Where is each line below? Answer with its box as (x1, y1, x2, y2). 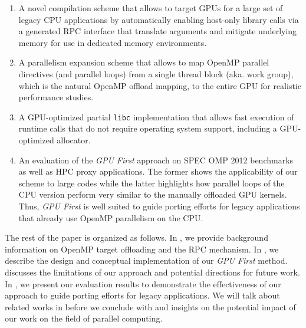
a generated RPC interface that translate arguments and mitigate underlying (18, 25, 297, 37)
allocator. (57, 134, 91, 146)
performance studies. (18, 91, 94, 103)
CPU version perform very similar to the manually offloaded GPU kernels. (18, 188, 287, 201)
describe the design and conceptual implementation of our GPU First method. (5, 254, 288, 267)
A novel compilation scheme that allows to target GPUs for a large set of (18, 2, 283, 14)
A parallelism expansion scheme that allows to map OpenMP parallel (18, 56, 269, 68)
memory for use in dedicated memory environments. (18, 36, 207, 48)
